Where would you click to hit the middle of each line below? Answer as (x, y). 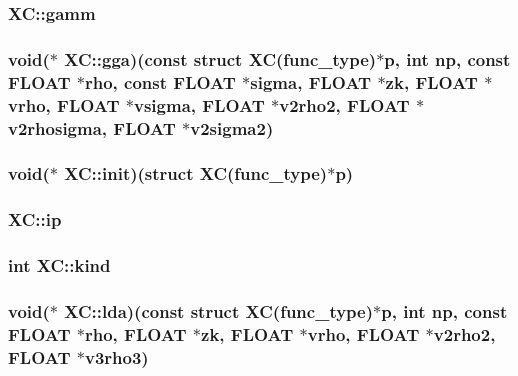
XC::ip (35, 219)
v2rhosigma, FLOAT (92, 127)
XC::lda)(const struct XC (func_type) (219, 310)
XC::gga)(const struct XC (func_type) (220, 58)
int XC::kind (59, 265)
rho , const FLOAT (160, 81)
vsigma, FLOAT (199, 104)
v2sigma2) (232, 127)
